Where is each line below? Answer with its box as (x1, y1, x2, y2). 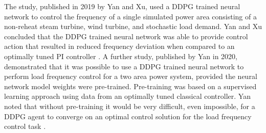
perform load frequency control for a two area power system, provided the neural (4, 71, 257, 82)
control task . (4, 121, 46, 131)
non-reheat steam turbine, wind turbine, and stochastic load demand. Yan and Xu (4, 21, 262, 32)
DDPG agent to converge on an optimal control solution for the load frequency (4, 111, 252, 121)
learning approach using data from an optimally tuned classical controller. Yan (4, 91, 251, 101)
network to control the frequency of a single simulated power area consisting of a (4, 11, 257, 21)
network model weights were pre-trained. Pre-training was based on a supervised (4, 81, 257, 91)
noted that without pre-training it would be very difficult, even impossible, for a (4, 100, 255, 111)
